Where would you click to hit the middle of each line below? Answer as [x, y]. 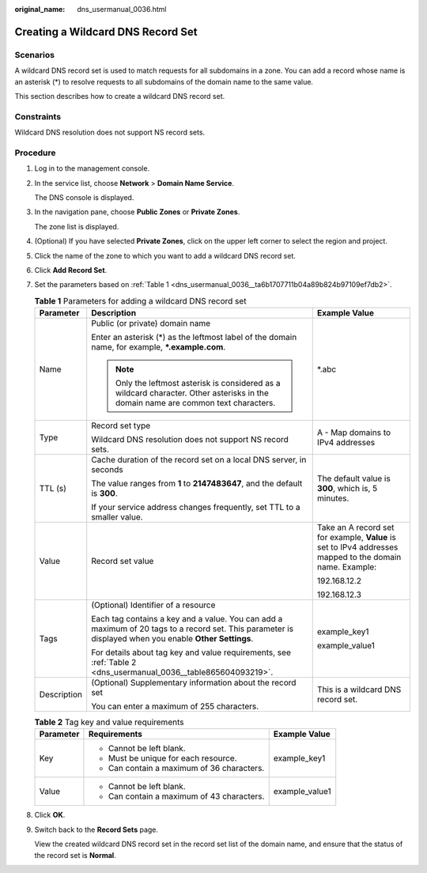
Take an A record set [355, 527]
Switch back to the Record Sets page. [96, 830]
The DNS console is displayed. [84, 197]
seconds [107, 470]
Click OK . [50, 815]
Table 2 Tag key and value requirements [109, 722]
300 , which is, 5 [347, 489]
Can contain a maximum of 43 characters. [186, 796]
